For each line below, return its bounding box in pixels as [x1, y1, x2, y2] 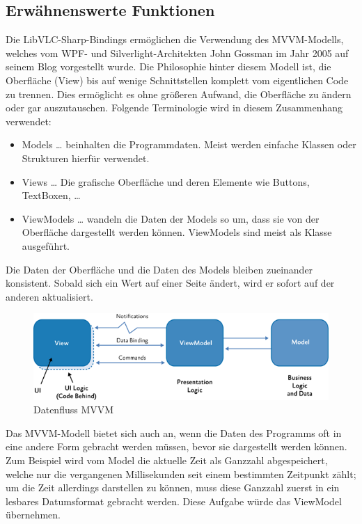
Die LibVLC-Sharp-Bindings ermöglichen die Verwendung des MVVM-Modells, [6, 32, 344, 47]
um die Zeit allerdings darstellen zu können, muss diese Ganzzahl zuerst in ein [6, 480, 340, 495]
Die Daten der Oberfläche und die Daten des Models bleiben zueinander [6, 262, 313, 276]
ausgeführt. [22, 238, 70, 253]
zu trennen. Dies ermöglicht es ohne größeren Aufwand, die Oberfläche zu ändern [6, 86, 352, 101]
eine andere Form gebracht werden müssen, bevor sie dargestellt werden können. [6, 439, 347, 454]
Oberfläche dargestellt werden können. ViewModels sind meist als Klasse [22, 225, 332, 239]
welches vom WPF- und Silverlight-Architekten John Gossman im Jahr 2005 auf [6, 45, 349, 60]
